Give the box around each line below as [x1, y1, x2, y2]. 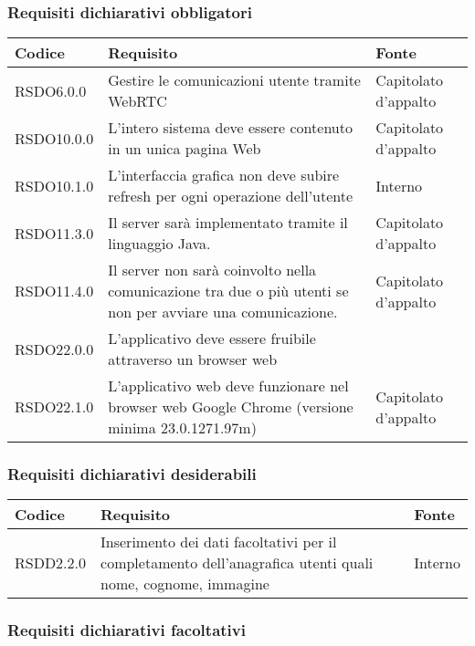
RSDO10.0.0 [15, 127, 94, 149]
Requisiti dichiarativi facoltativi [7, 619, 246, 641]
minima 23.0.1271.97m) [108, 417, 257, 439]
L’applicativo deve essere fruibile [108, 328, 316, 349]
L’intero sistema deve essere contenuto [108, 117, 353, 139]
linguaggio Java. [108, 233, 211, 255]
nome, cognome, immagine [100, 573, 269, 595]
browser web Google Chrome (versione [108, 396, 354, 418]
